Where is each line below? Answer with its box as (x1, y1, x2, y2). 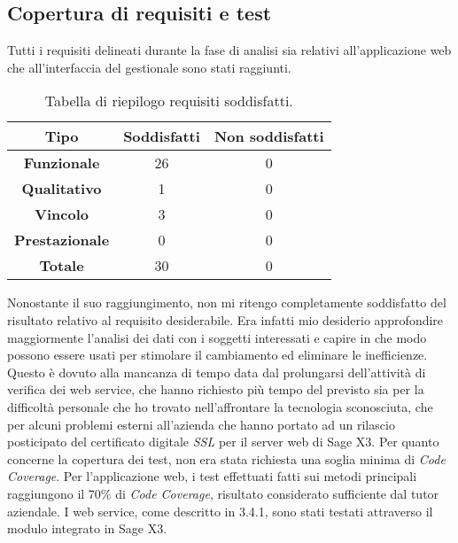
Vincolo (35, 204, 89, 225)
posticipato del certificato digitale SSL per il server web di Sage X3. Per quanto (7, 432, 439, 451)
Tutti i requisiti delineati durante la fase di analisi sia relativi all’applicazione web (7, 41, 452, 59)
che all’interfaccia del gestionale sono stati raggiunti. (7, 58, 291, 76)
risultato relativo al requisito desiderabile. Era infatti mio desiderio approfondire (7, 310, 444, 329)
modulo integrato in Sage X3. (7, 519, 167, 538)
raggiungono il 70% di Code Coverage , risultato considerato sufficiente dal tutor (7, 484, 439, 502)
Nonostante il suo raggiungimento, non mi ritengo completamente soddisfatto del (7, 293, 446, 312)
